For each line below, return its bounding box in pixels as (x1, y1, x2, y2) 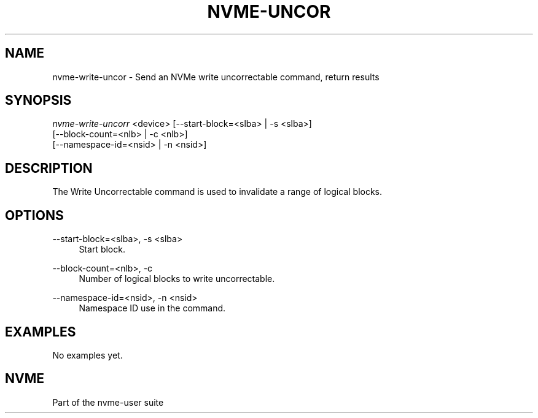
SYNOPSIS (5, 93, 72, 108)
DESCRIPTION (5, 160, 93, 176)
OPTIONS (5, 207, 64, 223)
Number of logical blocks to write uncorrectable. (79, 273, 275, 284)
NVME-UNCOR (207, 1, 331, 22)
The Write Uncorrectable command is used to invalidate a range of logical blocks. (52, 186, 383, 197)
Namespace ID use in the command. (79, 303, 226, 314)
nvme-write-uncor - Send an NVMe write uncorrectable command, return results (52, 71, 380, 82)
